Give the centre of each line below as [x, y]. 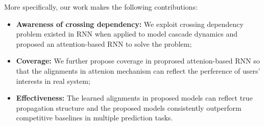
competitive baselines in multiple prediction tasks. [94, 118]
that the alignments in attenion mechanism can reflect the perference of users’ [138, 70]
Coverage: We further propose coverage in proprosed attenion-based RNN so [138, 61]
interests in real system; [53, 81]
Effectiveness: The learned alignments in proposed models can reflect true [134, 98]
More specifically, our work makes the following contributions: [101, 7]
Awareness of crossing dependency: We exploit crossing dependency [130, 24]
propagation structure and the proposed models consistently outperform [129, 107]
